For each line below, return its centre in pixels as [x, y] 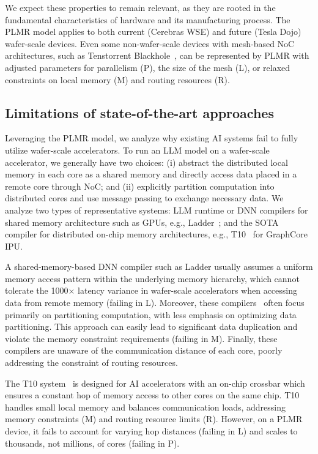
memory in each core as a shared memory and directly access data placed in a [151, 174]
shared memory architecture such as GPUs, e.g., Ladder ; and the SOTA [142, 222]
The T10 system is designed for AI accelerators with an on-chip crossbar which [155, 383]
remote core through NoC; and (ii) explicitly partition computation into [140, 186]
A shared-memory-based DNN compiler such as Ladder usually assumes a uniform [159, 266]
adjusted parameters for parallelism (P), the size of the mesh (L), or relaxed [148, 67]
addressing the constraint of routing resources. [91, 363]
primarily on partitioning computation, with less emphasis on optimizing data [151, 314]
